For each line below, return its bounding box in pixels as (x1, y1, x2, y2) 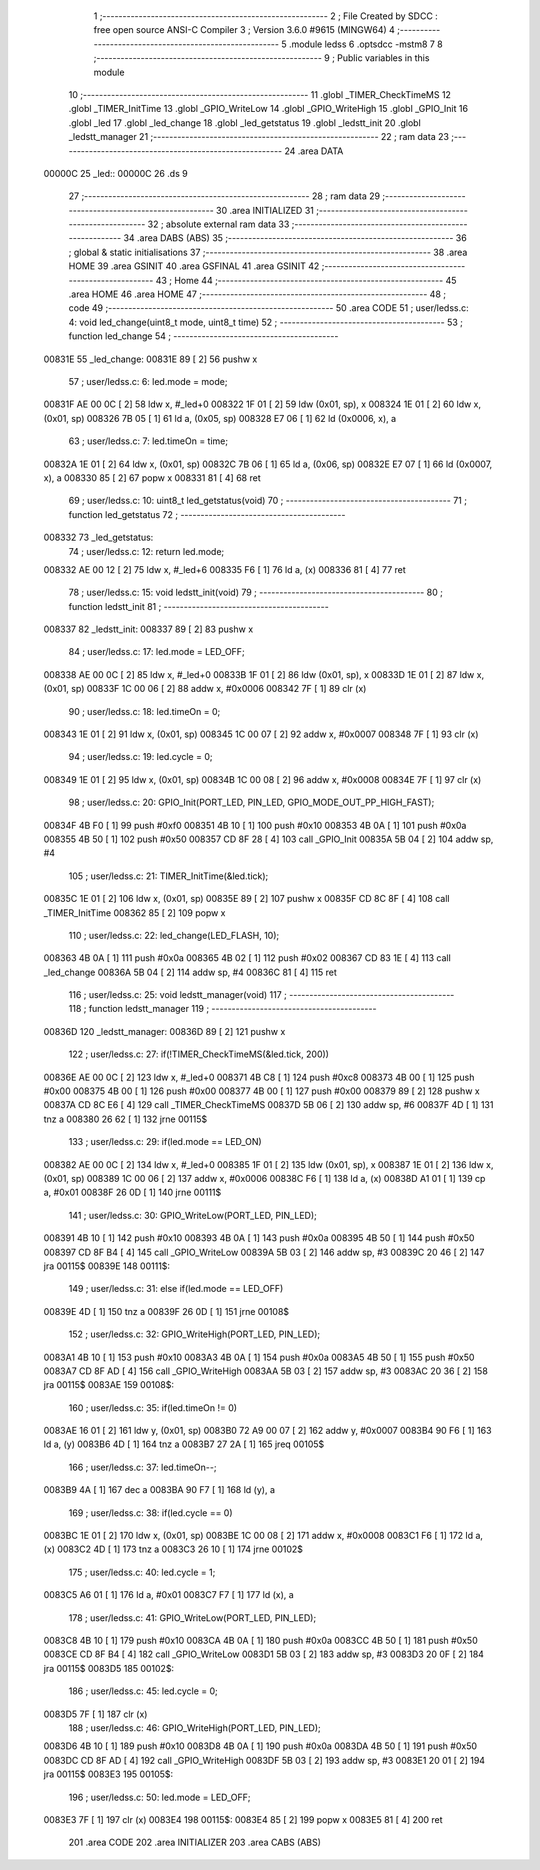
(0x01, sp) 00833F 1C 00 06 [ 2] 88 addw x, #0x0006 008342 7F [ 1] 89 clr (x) (43, 683, 367, 695)
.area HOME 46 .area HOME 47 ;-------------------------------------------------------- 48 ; (68, 288, 447, 300)
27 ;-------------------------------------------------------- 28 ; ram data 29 (68, 190, 380, 202)
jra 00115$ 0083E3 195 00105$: (43, 1768, 174, 1780)
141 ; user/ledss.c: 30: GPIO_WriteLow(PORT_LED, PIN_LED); (68, 1209, 317, 1221)
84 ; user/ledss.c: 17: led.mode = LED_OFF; (68, 646, 245, 658)
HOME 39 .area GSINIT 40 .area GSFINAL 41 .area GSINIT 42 (68, 260, 320, 272)
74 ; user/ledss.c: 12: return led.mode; (68, 545, 225, 557)
